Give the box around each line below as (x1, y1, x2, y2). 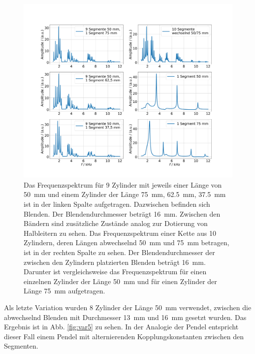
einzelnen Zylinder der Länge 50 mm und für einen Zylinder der (24, 276, 217, 286)
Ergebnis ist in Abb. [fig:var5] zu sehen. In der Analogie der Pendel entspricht (4, 322, 239, 332)
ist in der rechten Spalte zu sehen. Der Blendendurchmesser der (24, 247, 215, 257)
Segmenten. (4, 341, 38, 351)
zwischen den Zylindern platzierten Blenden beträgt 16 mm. (24, 257, 206, 267)
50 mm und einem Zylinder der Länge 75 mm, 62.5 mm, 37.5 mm (24, 189, 226, 199)
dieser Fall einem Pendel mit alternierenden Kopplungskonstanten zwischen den (4, 331, 244, 341)
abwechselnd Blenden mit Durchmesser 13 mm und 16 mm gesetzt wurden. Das (4, 312, 247, 322)
